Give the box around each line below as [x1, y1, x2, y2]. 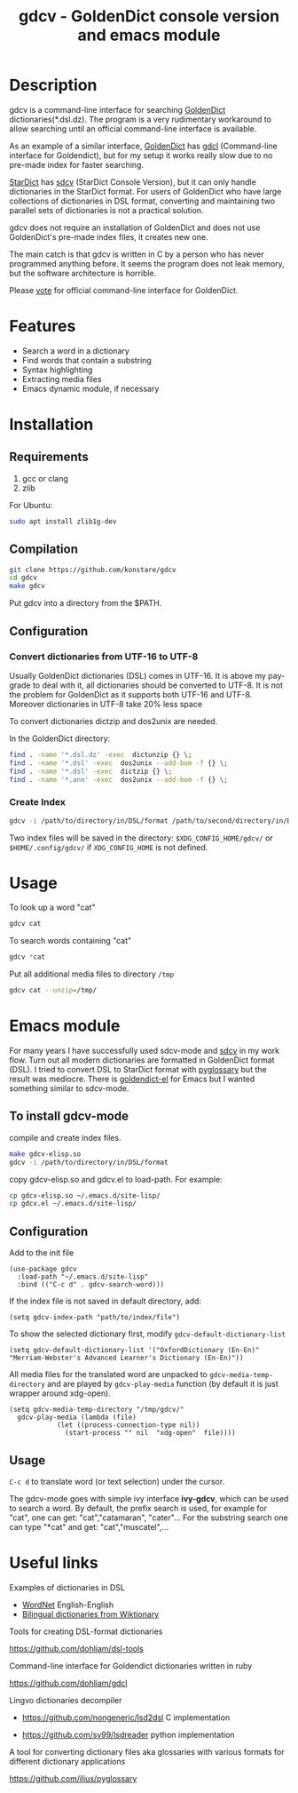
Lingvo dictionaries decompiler [9, 1694, 122, 1705]
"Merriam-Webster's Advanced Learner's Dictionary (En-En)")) [9, 1353, 244, 1363]
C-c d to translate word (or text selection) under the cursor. [9, 1476, 225, 1486]
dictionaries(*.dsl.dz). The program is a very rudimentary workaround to [9, 114, 272, 124]
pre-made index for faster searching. [9, 159, 145, 170]
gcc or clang [21, 473, 69, 483]
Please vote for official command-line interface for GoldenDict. [9, 284, 239, 295]
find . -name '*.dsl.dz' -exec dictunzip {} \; [9, 750, 192, 759]
